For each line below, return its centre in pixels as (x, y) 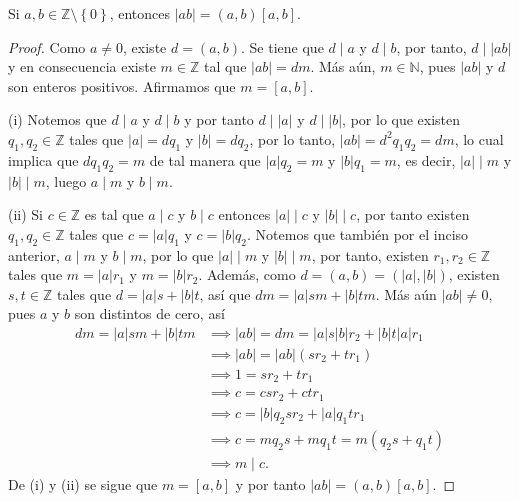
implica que (43, 159)
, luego (66, 180)
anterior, (34, 254)
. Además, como (247, 274)
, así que (225, 293)
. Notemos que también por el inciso (358, 233)
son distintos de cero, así (149, 313)
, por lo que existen (401, 119)
